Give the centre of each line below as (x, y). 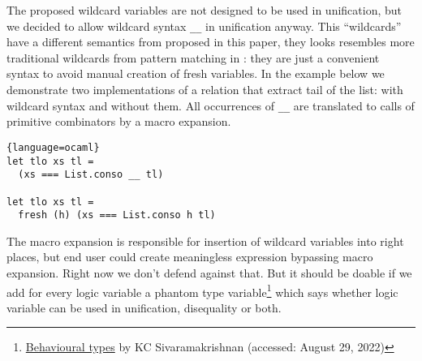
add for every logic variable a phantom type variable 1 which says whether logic (202, 290)
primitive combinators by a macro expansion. (119, 121)
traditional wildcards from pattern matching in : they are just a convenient (193, 57)
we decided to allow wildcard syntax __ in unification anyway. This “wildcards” (204, 26)
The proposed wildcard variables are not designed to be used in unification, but (205, 10)
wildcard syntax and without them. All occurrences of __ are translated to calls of (211, 105)
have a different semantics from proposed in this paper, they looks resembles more (211, 42)
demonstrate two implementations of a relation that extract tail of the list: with (205, 90)
